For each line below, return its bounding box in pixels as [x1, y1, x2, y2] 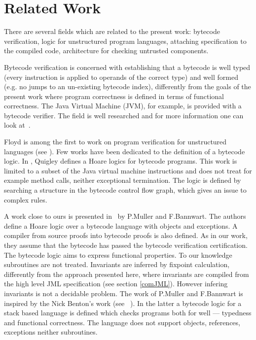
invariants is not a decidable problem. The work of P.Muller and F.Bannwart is [4, 288, 243, 298]
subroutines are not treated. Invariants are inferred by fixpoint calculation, [4, 259, 230, 270]
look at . [4, 120, 31, 130]
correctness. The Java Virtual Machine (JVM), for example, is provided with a [4, 101, 242, 111]
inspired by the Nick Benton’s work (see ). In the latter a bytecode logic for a [4, 298, 242, 308]
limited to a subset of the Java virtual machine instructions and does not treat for [4, 165, 252, 175]
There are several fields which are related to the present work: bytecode [4, 26, 220, 36]
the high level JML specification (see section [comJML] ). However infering [4, 278, 228, 289]
